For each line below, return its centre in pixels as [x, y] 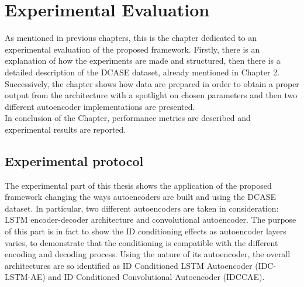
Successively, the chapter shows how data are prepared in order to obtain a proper [152, 83]
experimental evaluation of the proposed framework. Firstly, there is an [132, 49]
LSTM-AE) [25, 277]
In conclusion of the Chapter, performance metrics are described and [128, 118]
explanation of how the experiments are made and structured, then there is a [143, 60]
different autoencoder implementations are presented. [100, 106]
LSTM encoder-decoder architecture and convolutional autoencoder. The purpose [151, 219]
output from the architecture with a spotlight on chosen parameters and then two [151, 95]
